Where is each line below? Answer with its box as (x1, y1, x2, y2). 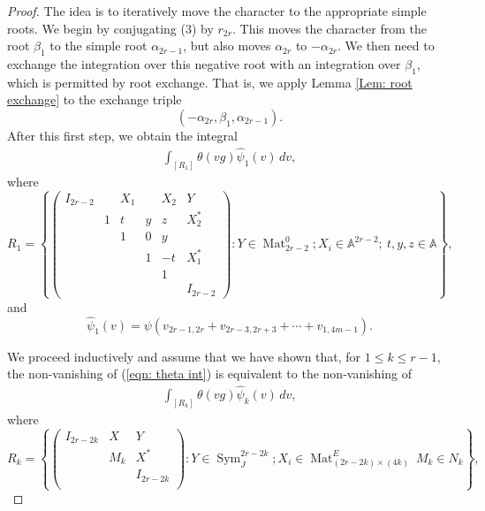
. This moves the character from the (231, 19, 427, 37)
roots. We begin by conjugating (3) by (7, 19, 214, 37)
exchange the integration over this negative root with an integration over (7, 54, 401, 72)
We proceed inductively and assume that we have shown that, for (7, 347, 361, 365)
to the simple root (49, 36, 148, 55)
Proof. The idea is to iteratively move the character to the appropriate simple (7, 2, 427, 19)
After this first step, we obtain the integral (7, 126, 238, 144)
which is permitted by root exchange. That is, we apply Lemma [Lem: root (7, 72, 413, 91)
